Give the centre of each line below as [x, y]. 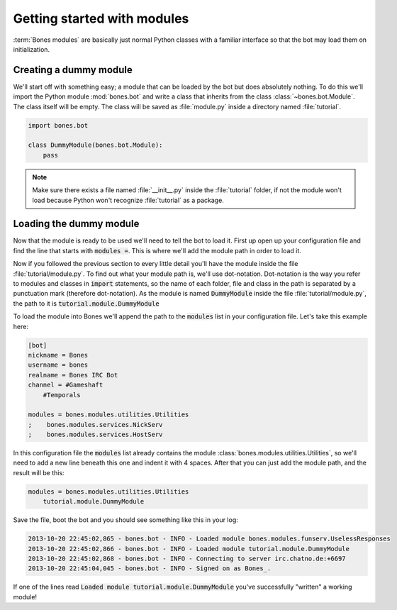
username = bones [58, 365]
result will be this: [39, 472]
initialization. [31, 49]
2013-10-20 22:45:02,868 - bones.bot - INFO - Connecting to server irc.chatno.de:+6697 [187, 558]
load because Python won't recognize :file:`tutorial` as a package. [128, 200]
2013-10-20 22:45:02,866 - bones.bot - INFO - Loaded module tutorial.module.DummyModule [189, 549]
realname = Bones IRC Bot [73, 375]
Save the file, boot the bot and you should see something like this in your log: [126, 520]
